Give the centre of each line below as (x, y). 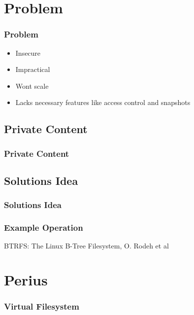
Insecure (28, 52)
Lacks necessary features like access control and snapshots (103, 102)
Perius (26, 280)
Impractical (33, 69)
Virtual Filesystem (42, 306)
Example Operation (44, 227)
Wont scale (32, 86)
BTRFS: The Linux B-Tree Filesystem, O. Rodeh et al (86, 246)
